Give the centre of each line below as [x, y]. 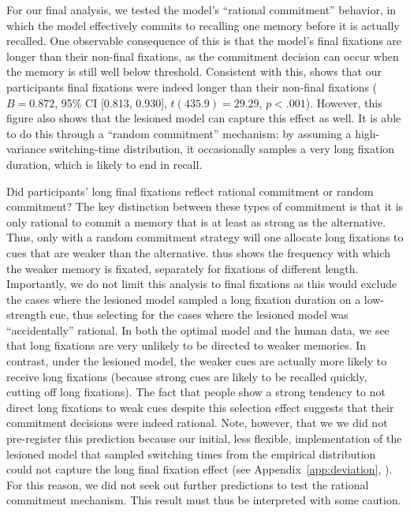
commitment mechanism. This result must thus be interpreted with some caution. [204, 500]
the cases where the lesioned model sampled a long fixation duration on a [184, 299]
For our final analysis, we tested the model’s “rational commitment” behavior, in [201, 9]
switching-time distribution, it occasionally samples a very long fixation [222, 149]
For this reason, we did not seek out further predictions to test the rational [188, 484]
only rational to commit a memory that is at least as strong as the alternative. [196, 221]
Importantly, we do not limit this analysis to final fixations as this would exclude [202, 284]
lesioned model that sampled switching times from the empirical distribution [191, 453]
